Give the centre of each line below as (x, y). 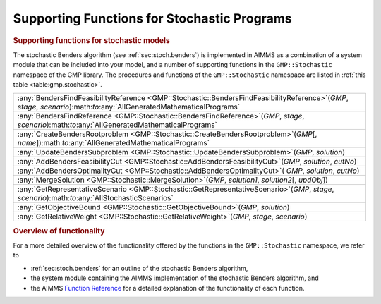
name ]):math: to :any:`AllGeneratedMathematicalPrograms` (113, 143)
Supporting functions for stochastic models (92, 40)
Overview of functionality (59, 231)
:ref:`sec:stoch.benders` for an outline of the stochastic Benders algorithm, (139, 268)
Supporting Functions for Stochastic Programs (152, 18)
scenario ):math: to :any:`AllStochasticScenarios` (95, 198)
